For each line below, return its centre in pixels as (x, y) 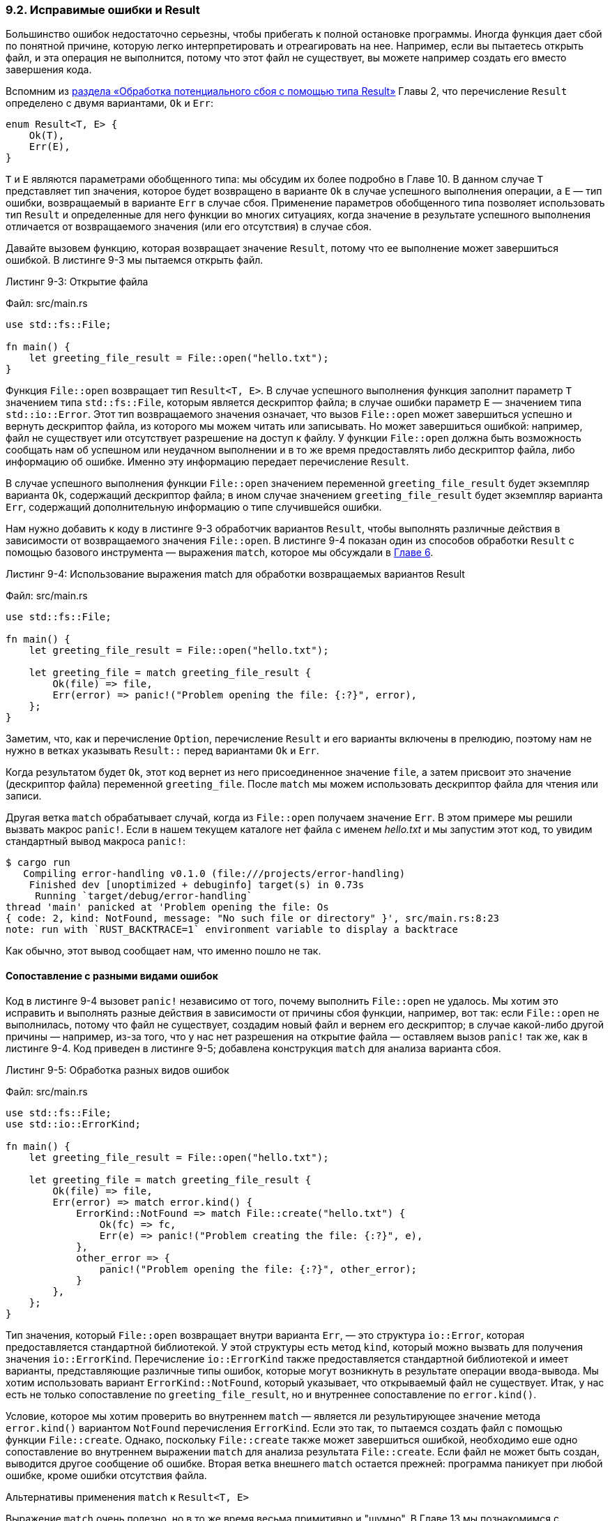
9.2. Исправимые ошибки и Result (103, 10)
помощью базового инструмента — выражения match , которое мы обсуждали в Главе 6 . (220, 553)
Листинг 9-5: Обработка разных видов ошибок (117, 1070)
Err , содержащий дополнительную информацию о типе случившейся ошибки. (194, 507)
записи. (24, 796)
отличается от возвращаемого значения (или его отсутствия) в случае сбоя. (189, 227)
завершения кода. (49, 70)
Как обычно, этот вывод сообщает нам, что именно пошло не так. (163, 951)
